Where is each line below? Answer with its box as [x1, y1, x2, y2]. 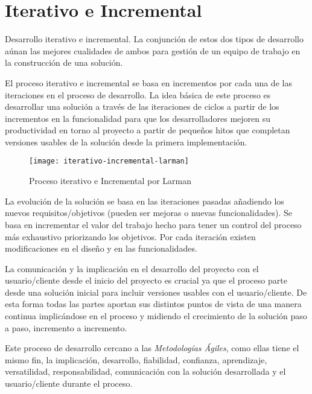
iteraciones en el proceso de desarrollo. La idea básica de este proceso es [5, 88, 271, 101]
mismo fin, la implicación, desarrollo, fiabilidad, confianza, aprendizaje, [5, 353, 267, 366]
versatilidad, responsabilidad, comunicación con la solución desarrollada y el [5, 365, 286, 378]
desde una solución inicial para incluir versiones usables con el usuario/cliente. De [5, 285, 307, 298]
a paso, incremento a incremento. [5, 321, 127, 334]
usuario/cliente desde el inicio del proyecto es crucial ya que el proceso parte [5, 274, 287, 287]
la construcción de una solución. [5, 56, 123, 69]
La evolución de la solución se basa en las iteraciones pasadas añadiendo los [5, 194, 284, 207]
